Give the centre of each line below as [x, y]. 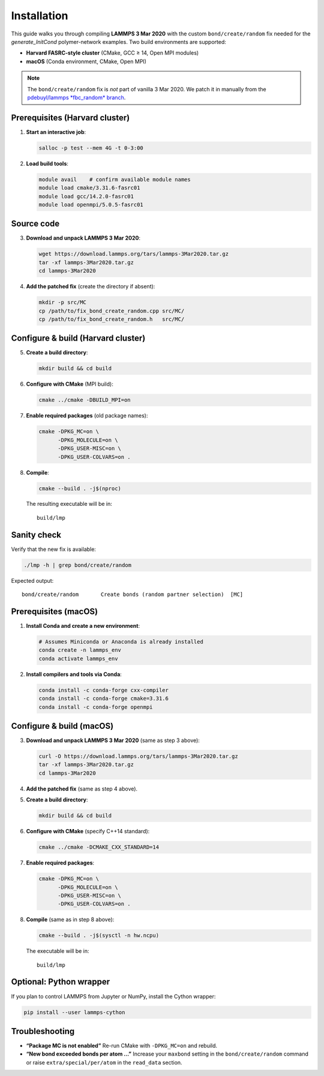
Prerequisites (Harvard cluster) [70, 117]
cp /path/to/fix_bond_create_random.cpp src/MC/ [112, 311]
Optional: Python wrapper [61, 982]
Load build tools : [47, 163]
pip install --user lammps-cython [74, 1012]
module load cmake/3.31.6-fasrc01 [89, 188]
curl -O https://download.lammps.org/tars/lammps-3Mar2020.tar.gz [138, 756]
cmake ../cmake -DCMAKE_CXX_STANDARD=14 [99, 847]
